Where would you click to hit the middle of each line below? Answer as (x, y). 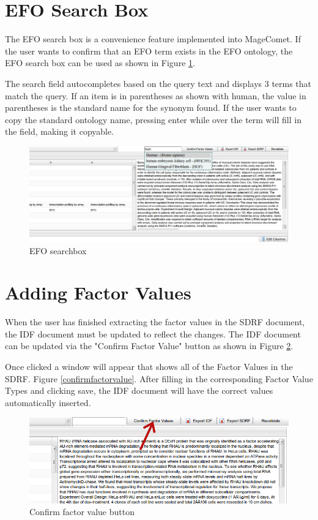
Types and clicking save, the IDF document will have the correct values (139, 390)
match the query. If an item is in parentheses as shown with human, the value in (156, 95)
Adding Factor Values (98, 292)
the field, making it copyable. (60, 131)
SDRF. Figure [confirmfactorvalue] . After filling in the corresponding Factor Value (159, 378)
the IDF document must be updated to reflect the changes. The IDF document (153, 333)
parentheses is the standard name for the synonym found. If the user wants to (151, 107)
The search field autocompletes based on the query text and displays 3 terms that (158, 83)
